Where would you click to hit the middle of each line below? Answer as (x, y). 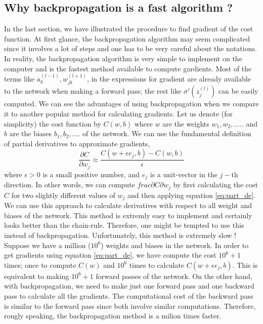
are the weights (186, 123)
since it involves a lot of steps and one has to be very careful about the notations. (130, 48)
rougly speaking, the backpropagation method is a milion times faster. (113, 316)
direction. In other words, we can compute (70, 185)
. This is (245, 265)
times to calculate (157, 265)
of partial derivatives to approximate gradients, (77, 143)
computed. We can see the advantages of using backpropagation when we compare (131, 104)
